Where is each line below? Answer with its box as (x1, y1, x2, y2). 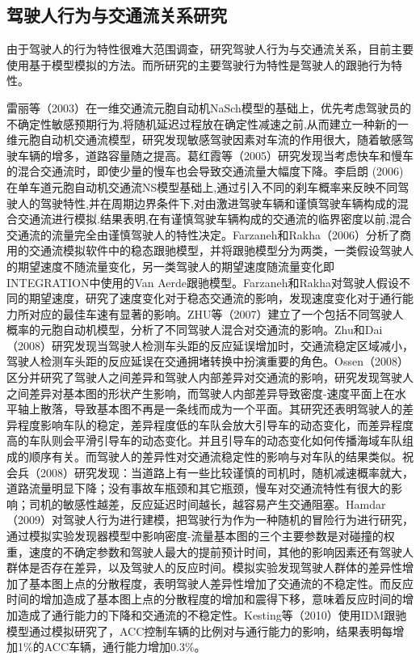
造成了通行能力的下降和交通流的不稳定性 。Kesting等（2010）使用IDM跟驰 (17, 606, 407, 623)
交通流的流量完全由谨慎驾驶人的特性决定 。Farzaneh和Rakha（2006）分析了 (6, 226, 400, 243)
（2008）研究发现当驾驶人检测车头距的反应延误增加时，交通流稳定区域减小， (6, 336, 414, 353)
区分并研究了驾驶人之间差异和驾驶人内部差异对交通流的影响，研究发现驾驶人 (6, 369, 414, 386)
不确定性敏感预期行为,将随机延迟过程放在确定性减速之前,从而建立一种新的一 (6, 115, 409, 132)
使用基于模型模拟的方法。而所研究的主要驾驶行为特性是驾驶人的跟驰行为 (6, 56, 391, 73)
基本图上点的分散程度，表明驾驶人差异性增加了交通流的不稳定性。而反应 (28, 574, 414, 591)
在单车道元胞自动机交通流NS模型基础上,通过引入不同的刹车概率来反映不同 (6, 178, 398, 195)
